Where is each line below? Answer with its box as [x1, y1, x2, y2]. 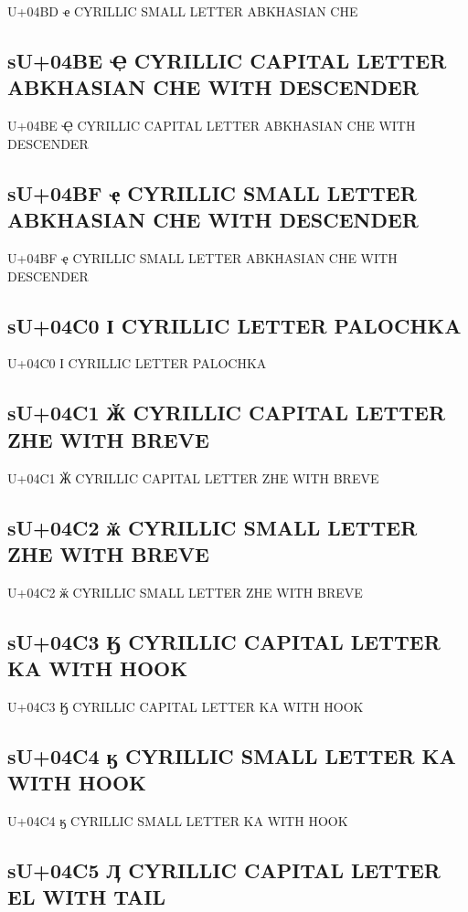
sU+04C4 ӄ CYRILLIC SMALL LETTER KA [7, 741, 456, 769]
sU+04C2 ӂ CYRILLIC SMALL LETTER [7, 513, 418, 541]
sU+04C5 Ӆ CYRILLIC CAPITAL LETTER [7, 856, 441, 885]
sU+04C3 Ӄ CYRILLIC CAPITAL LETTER [7, 627, 441, 655]
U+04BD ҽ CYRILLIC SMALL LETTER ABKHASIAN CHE [7, 2, 358, 20]
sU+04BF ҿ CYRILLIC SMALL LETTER [7, 178, 417, 207]
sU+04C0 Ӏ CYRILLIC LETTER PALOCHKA [7, 311, 462, 339]
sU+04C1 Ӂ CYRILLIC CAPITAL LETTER [7, 398, 446, 427]
